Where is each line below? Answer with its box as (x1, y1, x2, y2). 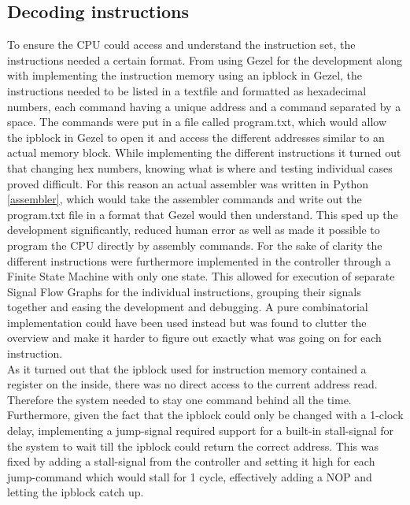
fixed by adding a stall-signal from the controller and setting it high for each (7, 453, 375, 470)
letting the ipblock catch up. (7, 484, 144, 500)
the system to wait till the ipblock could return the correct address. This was (7, 437, 379, 454)
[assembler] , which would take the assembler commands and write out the (7, 191, 362, 207)
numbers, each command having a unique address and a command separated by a (7, 98, 401, 114)
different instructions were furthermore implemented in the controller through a (7, 252, 391, 269)
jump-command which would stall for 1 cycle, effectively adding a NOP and (7, 468, 372, 485)
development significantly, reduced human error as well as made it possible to (7, 221, 380, 238)
